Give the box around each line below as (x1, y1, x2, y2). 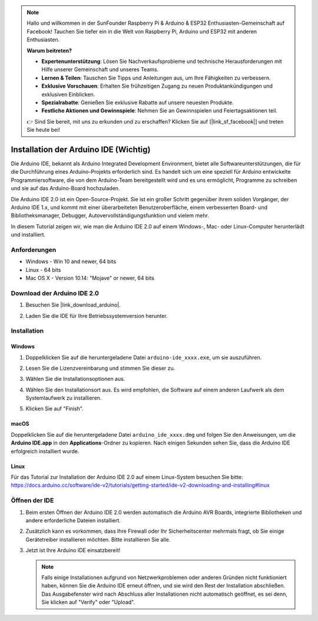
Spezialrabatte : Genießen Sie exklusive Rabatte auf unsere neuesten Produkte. (41, 99, 234, 106)
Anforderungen (11, 245, 57, 254)
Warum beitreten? (26, 47, 72, 54)
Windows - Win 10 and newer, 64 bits (25, 258, 117, 265)
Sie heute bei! (26, 127, 60, 134)
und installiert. (11, 231, 46, 238)
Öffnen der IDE (11, 496, 54, 504)
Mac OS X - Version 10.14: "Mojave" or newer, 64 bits (25, 274, 154, 282)
